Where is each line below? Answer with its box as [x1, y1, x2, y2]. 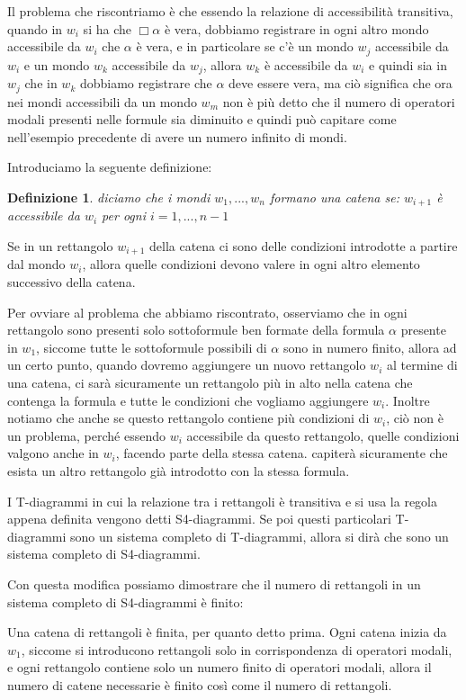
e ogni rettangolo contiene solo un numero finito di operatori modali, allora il [7, 658, 432, 677]
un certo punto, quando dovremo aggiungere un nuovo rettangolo [7, 355, 366, 374]
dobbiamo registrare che [79, 74, 212, 93]
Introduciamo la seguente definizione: [7, 157, 212, 176]
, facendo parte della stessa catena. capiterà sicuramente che [115, 444, 448, 462]
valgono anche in [7, 444, 99, 462]
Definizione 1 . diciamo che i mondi [7, 187, 211, 206]
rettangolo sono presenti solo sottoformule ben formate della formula [7, 320, 385, 339]
